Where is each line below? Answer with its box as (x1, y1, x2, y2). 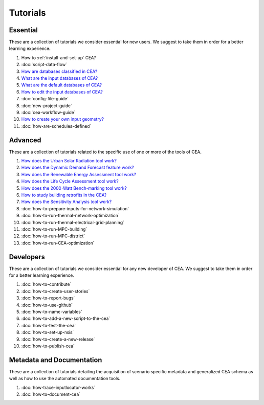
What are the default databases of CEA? (21, 82, 102, 88)
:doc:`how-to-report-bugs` (21, 295, 75, 301)
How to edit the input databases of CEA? (21, 89, 103, 95)
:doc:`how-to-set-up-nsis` (21, 329, 74, 335)
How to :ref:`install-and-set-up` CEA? (21, 54, 96, 61)
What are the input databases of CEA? (21, 75, 98, 81)
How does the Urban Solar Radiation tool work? (21, 158, 117, 164)
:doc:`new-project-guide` (21, 103, 72, 109)
